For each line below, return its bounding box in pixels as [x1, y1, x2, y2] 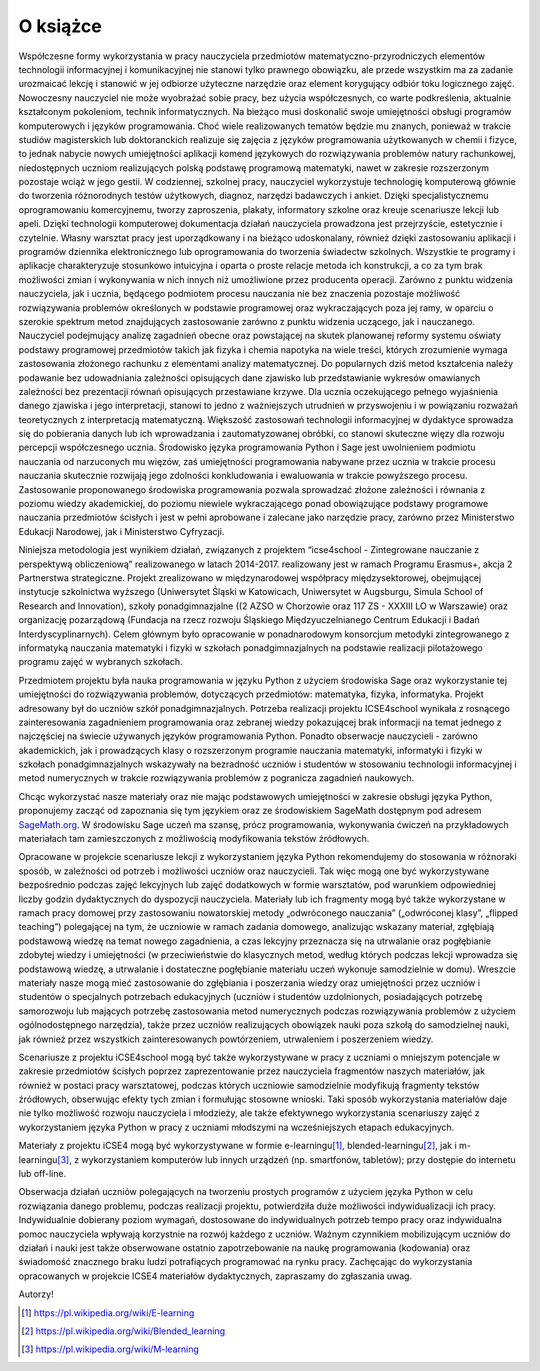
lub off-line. [18, 1168, 67, 1180]
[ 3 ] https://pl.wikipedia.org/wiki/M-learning [21, 1343, 200, 1355]
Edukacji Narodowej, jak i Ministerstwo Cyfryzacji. [18, 525, 225, 537]
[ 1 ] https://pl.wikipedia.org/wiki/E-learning [21, 1306, 195, 1319]
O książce [18, 15, 102, 37]
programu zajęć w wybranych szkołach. [18, 656, 184, 668]
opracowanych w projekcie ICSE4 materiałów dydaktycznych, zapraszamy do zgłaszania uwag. [18, 1270, 413, 1282]
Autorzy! [18, 1288, 54, 1300]
